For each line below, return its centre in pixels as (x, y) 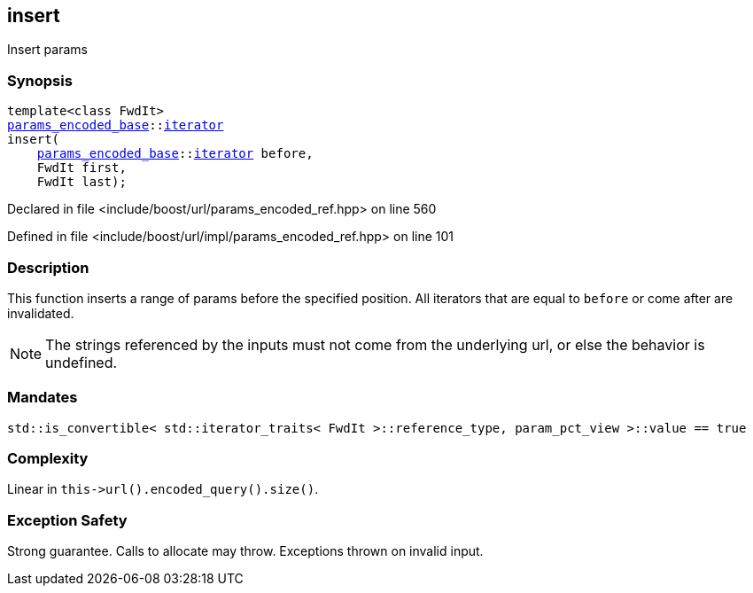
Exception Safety (67, 520)
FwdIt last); (82, 182)
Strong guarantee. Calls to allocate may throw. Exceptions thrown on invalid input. (245, 551)
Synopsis (40, 80)
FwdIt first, (82, 168)
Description (48, 267)
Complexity (48, 459)
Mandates (43, 398)
